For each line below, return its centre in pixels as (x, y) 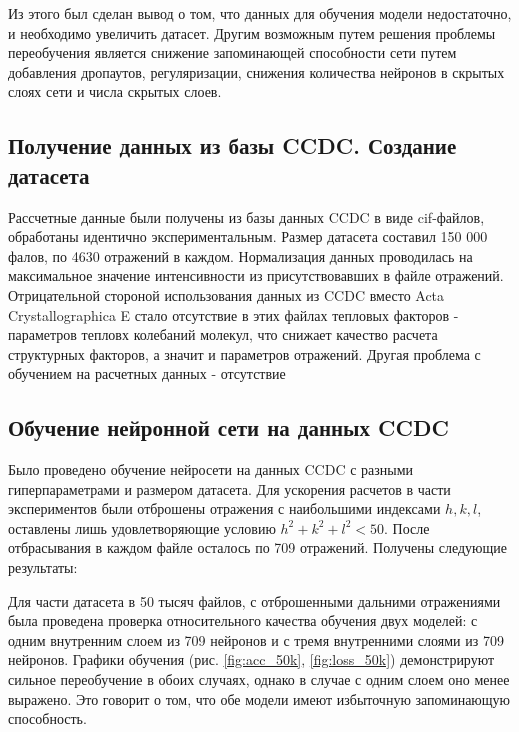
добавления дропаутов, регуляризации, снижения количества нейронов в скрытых (256, 71)
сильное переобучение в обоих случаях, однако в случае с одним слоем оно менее (259, 679)
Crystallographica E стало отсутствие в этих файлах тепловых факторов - (233, 314)
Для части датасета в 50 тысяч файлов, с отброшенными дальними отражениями (254, 600)
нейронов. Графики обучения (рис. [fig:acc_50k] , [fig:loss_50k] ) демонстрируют (251, 659)
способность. (47, 718)
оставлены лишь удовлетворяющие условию (142, 527)
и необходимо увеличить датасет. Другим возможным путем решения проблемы (252, 32)
